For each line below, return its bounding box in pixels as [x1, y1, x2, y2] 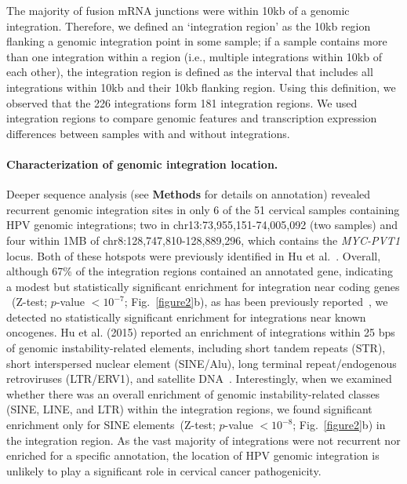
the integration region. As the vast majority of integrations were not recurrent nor [6, 431, 401, 448]
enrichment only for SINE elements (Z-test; [6, 417, 216, 433]
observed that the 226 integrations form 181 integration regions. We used [6, 94, 358, 111]
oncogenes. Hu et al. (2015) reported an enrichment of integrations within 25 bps [6, 324, 395, 340]
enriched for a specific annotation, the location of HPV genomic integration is [6, 447, 380, 464]
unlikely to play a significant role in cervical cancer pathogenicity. [6, 462, 322, 479]
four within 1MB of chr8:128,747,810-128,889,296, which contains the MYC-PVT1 [6, 231, 401, 248]
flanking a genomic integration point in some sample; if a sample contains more [6, 33, 387, 49]
